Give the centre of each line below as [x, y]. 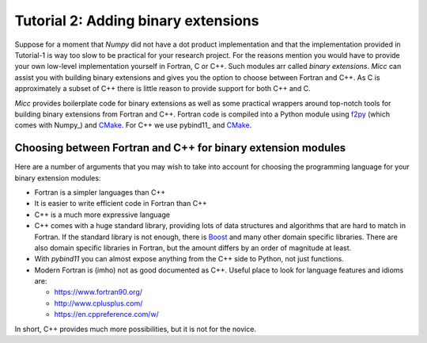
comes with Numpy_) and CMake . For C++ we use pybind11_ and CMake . [133, 125]
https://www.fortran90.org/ [98, 292]
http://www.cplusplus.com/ [98, 303]
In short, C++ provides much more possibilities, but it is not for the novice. [136, 329]
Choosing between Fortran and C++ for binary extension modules [180, 148]
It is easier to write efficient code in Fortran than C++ [121, 204]
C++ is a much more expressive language [102, 215]
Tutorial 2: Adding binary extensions [137, 21]
